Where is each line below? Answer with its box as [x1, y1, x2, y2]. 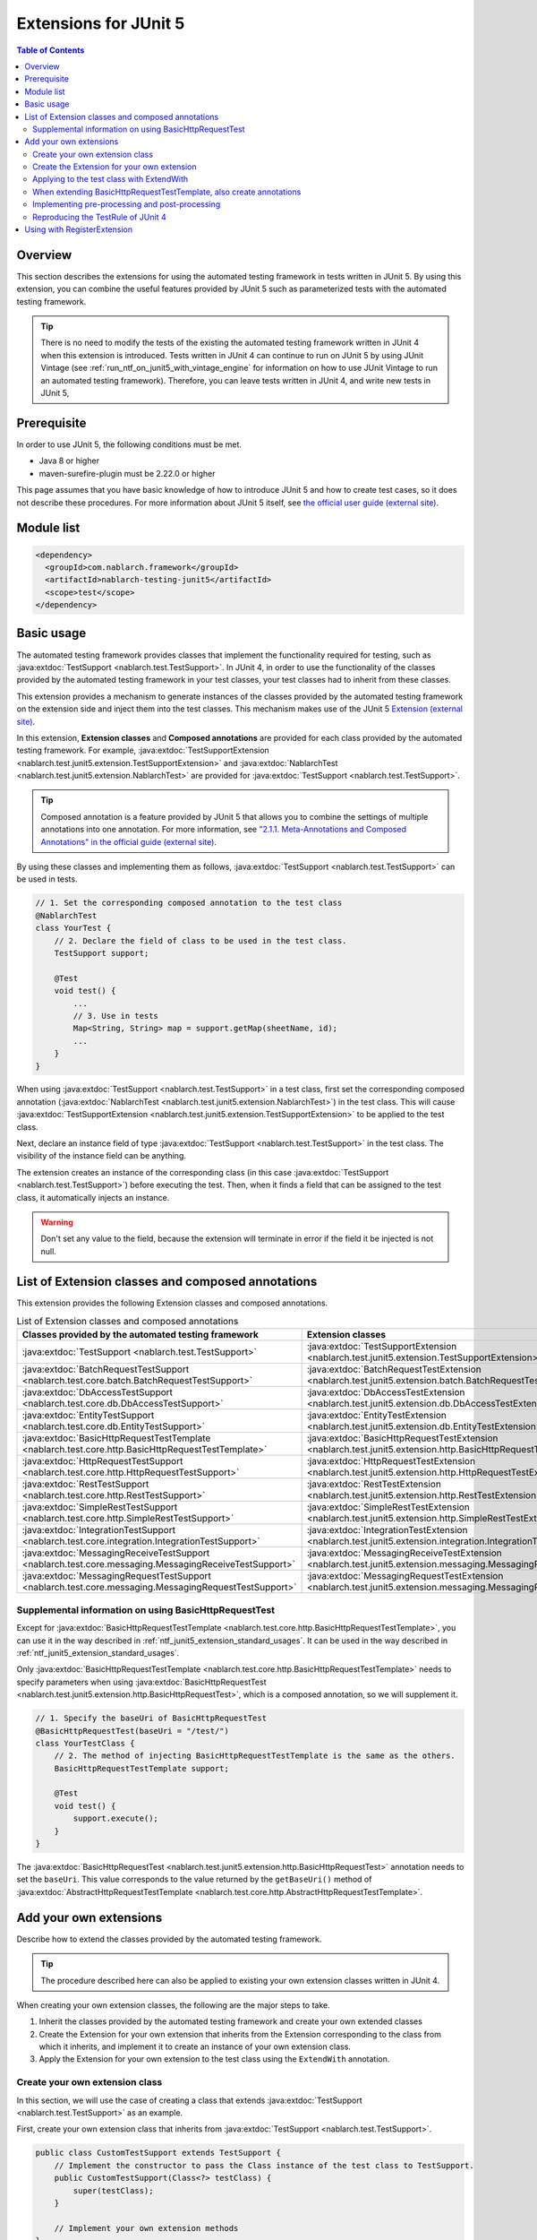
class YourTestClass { [35, 1738, 135, 1748]
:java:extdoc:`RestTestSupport [21, 1478, 149, 1491]
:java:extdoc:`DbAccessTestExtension [306, 1386, 465, 1399]
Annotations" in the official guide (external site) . [40, 836, 217, 847]
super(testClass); [72, 2185, 154, 2195]
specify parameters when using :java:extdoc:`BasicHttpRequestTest [16, 1676, 267, 1687]
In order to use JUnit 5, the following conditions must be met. [16, 439, 242, 450]
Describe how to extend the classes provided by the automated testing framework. [16, 1934, 322, 1944]
